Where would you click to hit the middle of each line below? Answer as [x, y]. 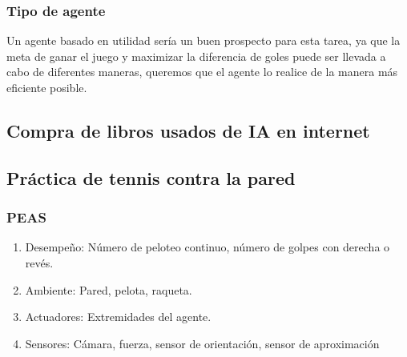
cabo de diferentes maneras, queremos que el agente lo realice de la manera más [202, 72]
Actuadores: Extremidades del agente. [118, 317]
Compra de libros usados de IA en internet [188, 130]
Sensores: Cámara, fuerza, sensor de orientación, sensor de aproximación [202, 343]
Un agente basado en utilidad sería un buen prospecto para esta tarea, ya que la [203, 40]
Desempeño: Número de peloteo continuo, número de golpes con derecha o [208, 247]
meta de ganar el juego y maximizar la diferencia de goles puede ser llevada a [196, 56]
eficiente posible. [47, 87]
